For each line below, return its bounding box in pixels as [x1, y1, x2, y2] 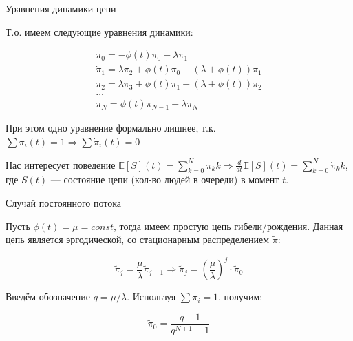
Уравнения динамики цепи [6, 1, 116, 15]
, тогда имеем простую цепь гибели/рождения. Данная [114, 218, 343, 233]
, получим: [218, 289, 263, 304]
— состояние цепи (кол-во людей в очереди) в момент [50, 172, 279, 187]
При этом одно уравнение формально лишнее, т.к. [6, 121, 216, 135]
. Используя [127, 289, 176, 304]
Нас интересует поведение [6, 157, 116, 172]
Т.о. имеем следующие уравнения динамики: [6, 24, 193, 39]
